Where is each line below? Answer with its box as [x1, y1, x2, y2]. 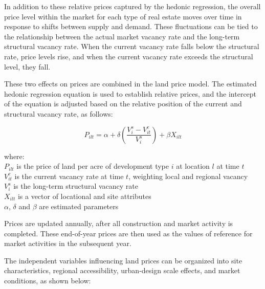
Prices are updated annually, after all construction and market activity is [4, 218, 233, 229]
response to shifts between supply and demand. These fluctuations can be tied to [4, 21, 258, 32]
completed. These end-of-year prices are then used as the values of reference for [4, 228, 253, 238]
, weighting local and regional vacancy [128, 170, 248, 181]
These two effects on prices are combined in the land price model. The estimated [4, 78, 257, 89]
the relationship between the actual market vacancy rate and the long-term [4, 31, 240, 41]
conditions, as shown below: [4, 275, 91, 286]
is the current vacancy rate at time [14, 170, 124, 181]
